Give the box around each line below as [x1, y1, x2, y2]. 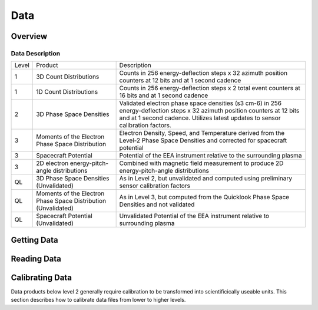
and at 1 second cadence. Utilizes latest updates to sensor [119, 114, 281, 122]
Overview [11, 31, 48, 41]
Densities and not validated [119, 200, 195, 209]
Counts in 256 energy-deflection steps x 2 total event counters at [119, 84, 300, 93]
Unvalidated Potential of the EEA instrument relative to [119, 212, 270, 220]
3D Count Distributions [36, 72, 100, 81]
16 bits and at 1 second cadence [119, 91, 208, 100]
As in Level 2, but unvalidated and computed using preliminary [119, 174, 293, 183]
